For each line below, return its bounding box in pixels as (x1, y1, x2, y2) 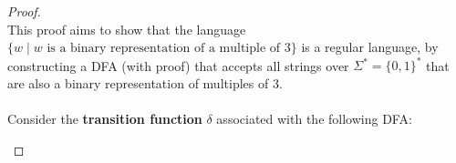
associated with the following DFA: (216, 109, 412, 128)
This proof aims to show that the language (7, 19, 246, 38)
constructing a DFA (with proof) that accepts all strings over (7, 56, 349, 75)
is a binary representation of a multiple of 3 (47, 42, 291, 56)
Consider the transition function (7, 109, 202, 128)
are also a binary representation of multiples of (7, 73, 269, 92)
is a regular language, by (301, 37, 439, 56)
